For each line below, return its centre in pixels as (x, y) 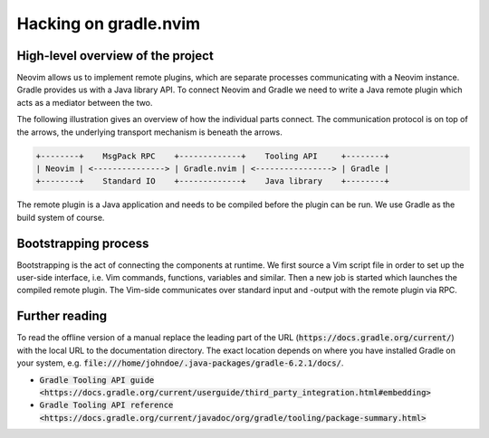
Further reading (62, 316)
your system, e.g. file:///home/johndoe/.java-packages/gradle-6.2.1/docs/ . (180, 363)
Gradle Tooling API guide (97, 380)
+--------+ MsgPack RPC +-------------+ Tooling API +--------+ (212, 156)
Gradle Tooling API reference (106, 405)
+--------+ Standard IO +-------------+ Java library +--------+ (212, 181)
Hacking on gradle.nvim (109, 24)
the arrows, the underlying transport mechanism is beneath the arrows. (149, 132)
